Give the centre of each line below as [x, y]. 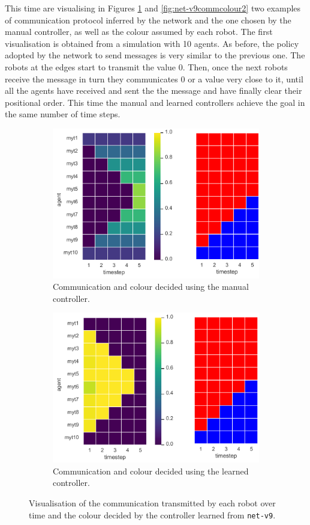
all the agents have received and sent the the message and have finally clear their [154, 91]
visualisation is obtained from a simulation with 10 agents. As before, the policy [152, 43]
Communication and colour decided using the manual [151, 287]
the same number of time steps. [63, 114]
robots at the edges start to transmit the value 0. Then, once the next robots [146, 66]
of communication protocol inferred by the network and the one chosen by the [148, 20]
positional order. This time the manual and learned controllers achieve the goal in [155, 102]
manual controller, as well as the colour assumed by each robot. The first [139, 32]
